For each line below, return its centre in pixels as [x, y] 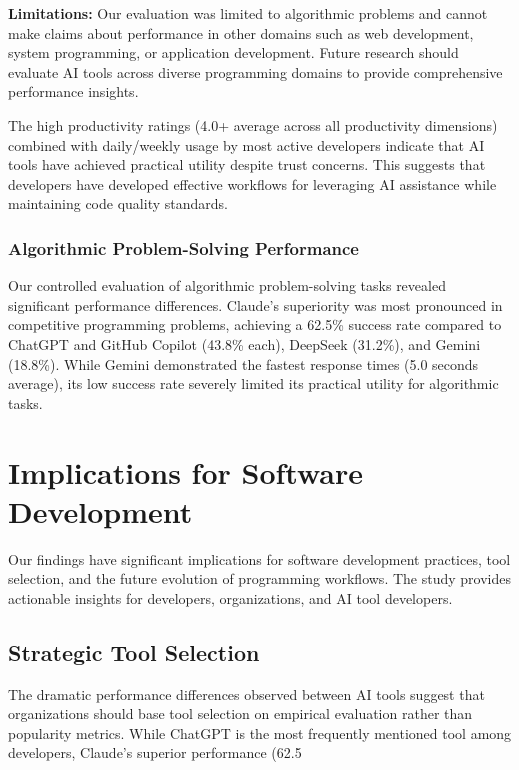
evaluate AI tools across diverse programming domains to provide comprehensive [255, 71]
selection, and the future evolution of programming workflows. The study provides [259, 578]
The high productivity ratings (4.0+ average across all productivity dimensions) [253, 124]
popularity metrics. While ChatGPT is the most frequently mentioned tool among [260, 732]
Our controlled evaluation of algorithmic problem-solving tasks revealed [227, 285]
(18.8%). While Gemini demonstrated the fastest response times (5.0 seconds [243, 363]
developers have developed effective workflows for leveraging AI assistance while [252, 183]
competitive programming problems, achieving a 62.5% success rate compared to [255, 324]
